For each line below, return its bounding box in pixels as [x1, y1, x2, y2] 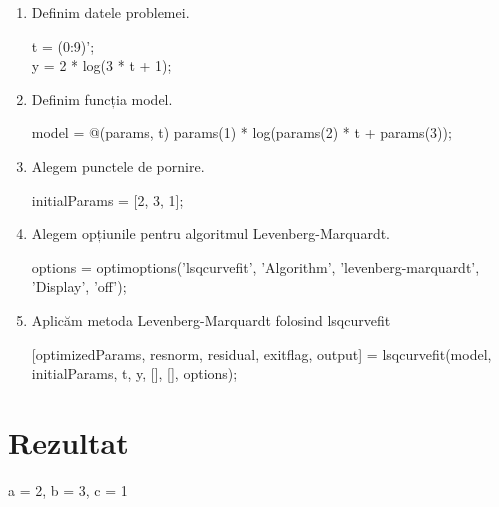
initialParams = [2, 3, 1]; [31, 189, 184, 210]
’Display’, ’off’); [31, 276, 127, 297]
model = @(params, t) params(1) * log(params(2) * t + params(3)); [31, 122, 452, 143]
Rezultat [8, 421, 129, 462]
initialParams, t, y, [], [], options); [31, 363, 238, 384]
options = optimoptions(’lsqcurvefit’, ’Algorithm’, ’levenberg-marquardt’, [31, 256, 480, 277]
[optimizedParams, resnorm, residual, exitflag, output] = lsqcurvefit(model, [31, 343, 492, 364]
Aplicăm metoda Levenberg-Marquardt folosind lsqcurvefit [31, 309, 391, 330]
